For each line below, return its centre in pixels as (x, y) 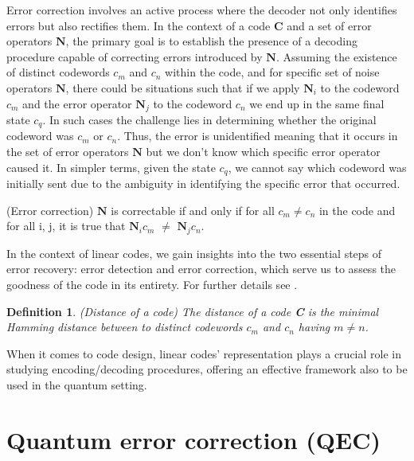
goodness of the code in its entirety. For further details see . (152, 284)
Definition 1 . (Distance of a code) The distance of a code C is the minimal (193, 311)
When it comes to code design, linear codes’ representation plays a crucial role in (204, 353)
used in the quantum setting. (77, 384)
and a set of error (329, 25)
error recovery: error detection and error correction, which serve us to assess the (201, 269)
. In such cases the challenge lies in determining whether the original (209, 120)
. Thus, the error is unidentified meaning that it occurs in (258, 136)
